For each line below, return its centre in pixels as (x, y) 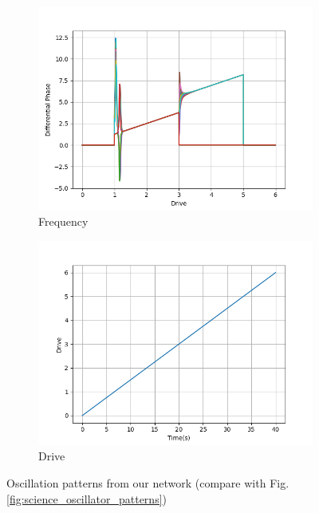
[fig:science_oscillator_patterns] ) (87, 498)
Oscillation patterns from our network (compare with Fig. (148, 483)
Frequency (63, 221)
